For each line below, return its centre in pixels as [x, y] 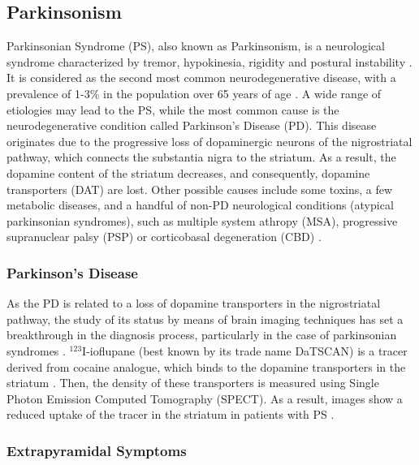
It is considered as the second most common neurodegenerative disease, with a [201, 77]
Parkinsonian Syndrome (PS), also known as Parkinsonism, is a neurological [196, 46]
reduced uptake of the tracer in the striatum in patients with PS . [171, 414]
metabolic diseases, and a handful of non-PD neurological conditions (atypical [200, 205]
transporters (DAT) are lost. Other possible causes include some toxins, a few [200, 189]
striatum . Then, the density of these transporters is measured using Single [193, 383]
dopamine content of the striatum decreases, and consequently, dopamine [188, 172]
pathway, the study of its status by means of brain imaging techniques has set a [205, 319]
